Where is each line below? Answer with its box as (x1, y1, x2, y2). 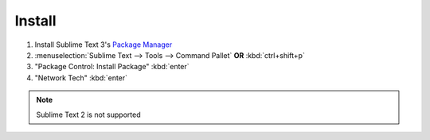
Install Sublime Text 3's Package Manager (34, 40, 173, 49)
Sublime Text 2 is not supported (36, 110, 141, 119)
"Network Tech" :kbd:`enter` (34, 72, 127, 83)
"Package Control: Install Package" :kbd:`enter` (34, 62, 190, 72)
